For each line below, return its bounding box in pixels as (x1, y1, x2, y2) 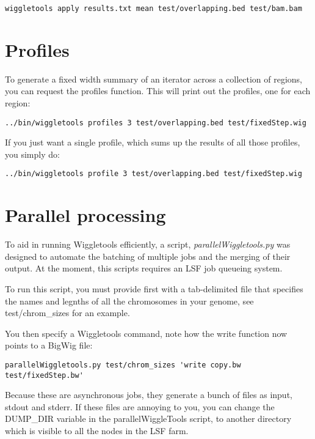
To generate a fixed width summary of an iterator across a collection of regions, (5, 72, 303, 85)
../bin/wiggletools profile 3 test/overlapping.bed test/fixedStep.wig (5, 169, 302, 179)
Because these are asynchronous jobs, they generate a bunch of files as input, (5, 388, 292, 401)
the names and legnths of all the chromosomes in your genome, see (5, 294, 254, 307)
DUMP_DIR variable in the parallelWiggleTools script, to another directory (5, 412, 292, 425)
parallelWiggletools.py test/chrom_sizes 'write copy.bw (5, 360, 241, 369)
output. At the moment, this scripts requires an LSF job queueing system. (5, 262, 283, 275)
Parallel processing (5, 202, 166, 227)
